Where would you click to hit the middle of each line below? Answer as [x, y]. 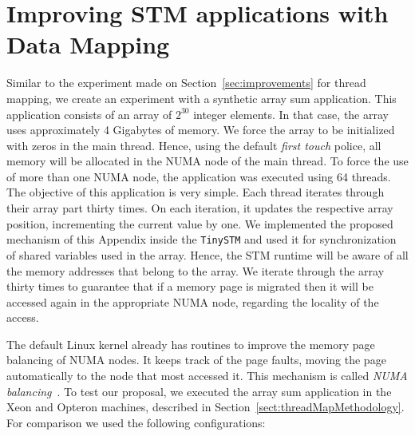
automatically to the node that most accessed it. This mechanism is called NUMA [207, 376]
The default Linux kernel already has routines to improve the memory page [191, 344]
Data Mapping [88, 44]
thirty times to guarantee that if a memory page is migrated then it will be [190, 286]
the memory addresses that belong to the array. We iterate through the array [196, 270]
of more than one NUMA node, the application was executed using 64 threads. [199, 176]
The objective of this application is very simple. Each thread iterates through [196, 192]
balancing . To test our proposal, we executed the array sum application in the [199, 391]
